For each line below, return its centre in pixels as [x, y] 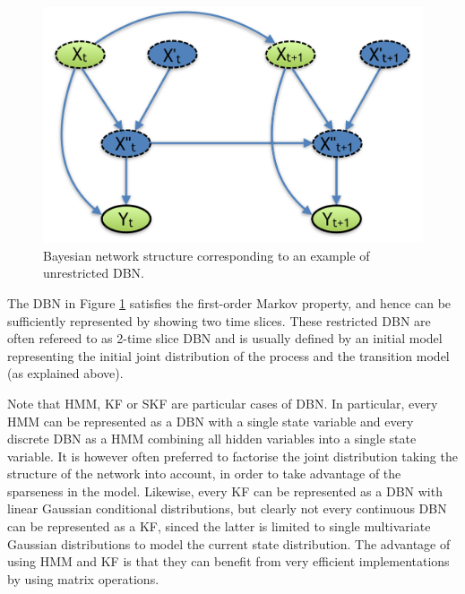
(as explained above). [65, 373]
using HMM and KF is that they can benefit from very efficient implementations [228, 561]
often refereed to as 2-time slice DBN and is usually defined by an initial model [225, 338]
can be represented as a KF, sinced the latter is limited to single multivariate [219, 526]
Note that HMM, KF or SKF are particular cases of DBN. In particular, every [223, 403]
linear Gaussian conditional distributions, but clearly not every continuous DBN [227, 508]
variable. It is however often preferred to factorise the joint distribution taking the [232, 456]
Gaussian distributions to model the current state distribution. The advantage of [229, 543]
